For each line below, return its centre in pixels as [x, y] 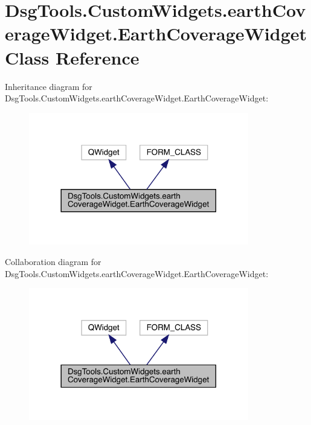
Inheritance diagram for [49, 86]
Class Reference [72, 57]
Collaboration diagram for [53, 262]
